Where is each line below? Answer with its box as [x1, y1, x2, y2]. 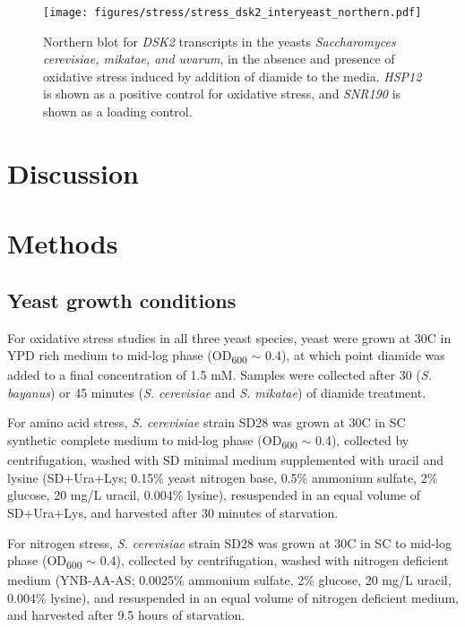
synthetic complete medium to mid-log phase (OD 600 [7, 431, 297, 451]
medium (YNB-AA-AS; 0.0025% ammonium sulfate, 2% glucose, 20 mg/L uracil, [7, 571, 452, 589]
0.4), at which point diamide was [265, 346, 445, 365]
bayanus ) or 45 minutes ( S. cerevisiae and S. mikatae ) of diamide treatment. [7, 382, 426, 401]
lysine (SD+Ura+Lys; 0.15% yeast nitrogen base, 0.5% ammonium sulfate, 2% [7, 468, 438, 486]
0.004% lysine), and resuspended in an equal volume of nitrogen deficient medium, [7, 588, 459, 606]
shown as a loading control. [43, 102, 193, 121]
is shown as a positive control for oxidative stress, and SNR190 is [43, 84, 401, 103]
